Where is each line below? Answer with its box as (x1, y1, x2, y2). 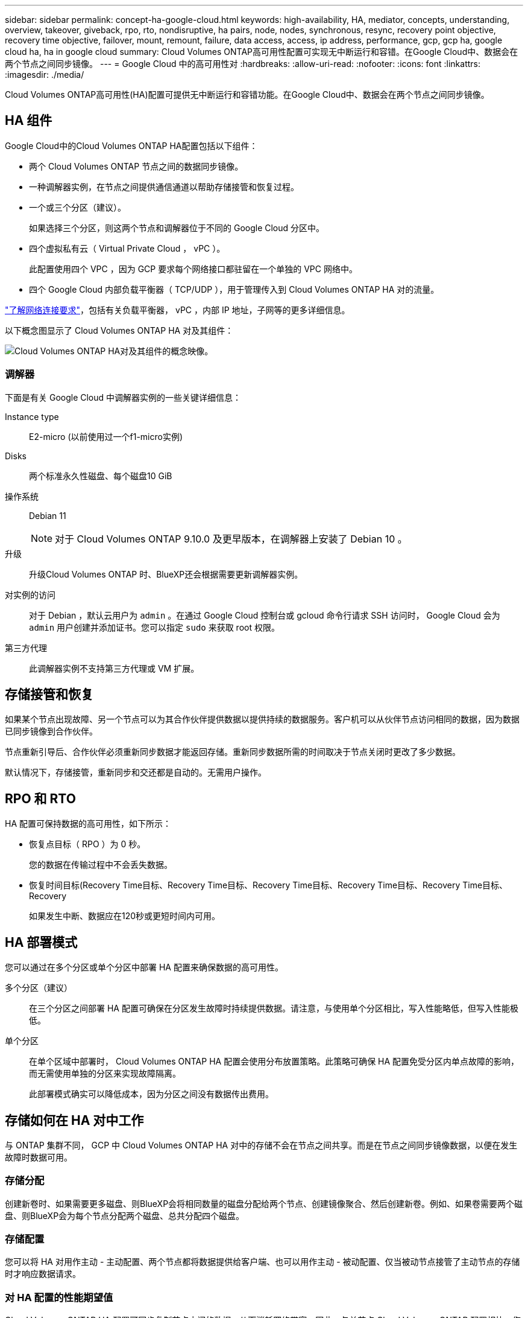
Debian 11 (29, 510, 66, 521)
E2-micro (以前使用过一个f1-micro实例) (29, 431, 183, 442)
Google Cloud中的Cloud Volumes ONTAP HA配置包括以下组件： (5, 140, 258, 151)
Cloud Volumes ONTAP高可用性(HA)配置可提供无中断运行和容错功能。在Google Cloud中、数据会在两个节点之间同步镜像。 (5, 89, 489, 100)
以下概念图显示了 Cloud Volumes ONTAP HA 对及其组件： (5, 325, 234, 336)
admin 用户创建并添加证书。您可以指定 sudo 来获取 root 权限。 (29, 622, 280, 632)
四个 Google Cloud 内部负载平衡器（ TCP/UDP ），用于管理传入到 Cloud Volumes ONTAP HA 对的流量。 (29, 284, 439, 294)
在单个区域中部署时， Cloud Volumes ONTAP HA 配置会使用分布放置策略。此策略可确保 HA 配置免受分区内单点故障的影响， (29, 1056, 520, 1067)
